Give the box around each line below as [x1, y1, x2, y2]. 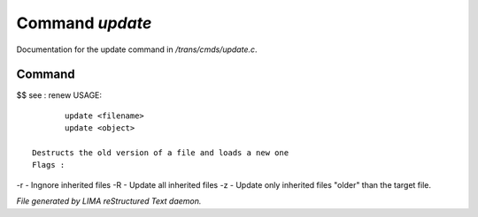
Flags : [32, 160, 66, 170]
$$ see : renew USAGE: [16, 90, 102, 101]
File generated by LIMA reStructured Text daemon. [16, 196, 202, 206]
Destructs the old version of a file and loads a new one [32, 148, 289, 158]
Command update [16, 13, 152, 33]
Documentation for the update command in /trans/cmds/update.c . [16, 44, 258, 55]
